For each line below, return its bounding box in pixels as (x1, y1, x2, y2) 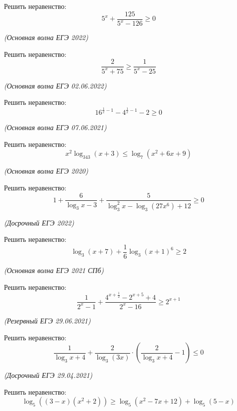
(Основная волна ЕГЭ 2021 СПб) (4, 265, 104, 275)
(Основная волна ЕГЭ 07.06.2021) (4, 122, 107, 133)
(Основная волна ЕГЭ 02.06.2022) (4, 80, 107, 91)
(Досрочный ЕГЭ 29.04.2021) (4, 370, 93, 380)
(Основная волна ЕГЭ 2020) (4, 166, 89, 176)
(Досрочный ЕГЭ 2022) (4, 217, 74, 228)
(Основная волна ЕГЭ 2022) (4, 32, 89, 42)
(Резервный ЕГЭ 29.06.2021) (4, 315, 91, 325)
